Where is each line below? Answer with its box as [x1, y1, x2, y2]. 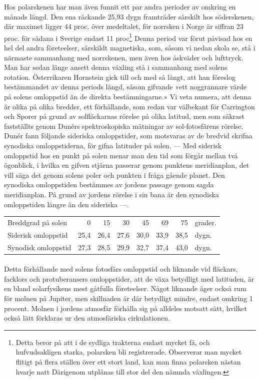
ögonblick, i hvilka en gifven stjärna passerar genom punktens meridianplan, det [4, 160, 249, 170]
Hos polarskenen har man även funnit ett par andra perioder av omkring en [4, 1, 236, 11]
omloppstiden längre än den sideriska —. [4, 199, 129, 209]
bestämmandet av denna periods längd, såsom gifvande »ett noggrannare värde [4, 81, 247, 92]
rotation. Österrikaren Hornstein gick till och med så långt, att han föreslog [4, 71, 235, 82]
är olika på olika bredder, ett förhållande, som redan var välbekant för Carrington [4, 101, 255, 111]
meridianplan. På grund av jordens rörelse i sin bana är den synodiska [4, 189, 219, 199]
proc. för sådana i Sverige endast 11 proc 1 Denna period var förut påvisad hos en [4, 31, 252, 43]
